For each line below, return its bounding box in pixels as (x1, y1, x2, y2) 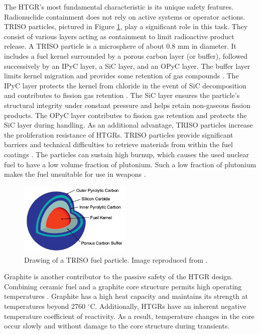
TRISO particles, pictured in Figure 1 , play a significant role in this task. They (4, 21, 248, 32)
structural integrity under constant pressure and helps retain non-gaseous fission (4, 99, 250, 110)
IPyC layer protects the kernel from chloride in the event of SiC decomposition (4, 80, 246, 90)
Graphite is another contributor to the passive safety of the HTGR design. (4, 271, 233, 282)
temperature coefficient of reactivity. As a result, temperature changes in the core (4, 310, 254, 321)
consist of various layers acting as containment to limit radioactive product (4, 31, 234, 41)
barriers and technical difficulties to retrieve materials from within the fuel (4, 139, 233, 150)
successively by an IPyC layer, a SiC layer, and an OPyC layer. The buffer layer (4, 60, 250, 71)
